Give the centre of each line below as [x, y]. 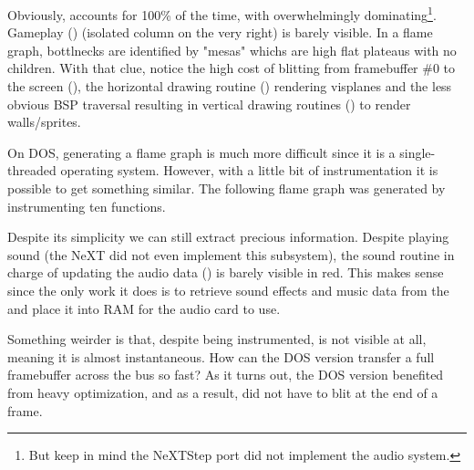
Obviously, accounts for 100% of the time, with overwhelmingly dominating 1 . [222, 13]
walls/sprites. [44, 122]
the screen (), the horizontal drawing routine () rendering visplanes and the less [230, 86]
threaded [32, 170]
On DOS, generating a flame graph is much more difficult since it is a [201, 152]
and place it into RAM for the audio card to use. [144, 308]
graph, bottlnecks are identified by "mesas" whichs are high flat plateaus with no [232, 50]
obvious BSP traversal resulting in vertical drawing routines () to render [209, 104]
